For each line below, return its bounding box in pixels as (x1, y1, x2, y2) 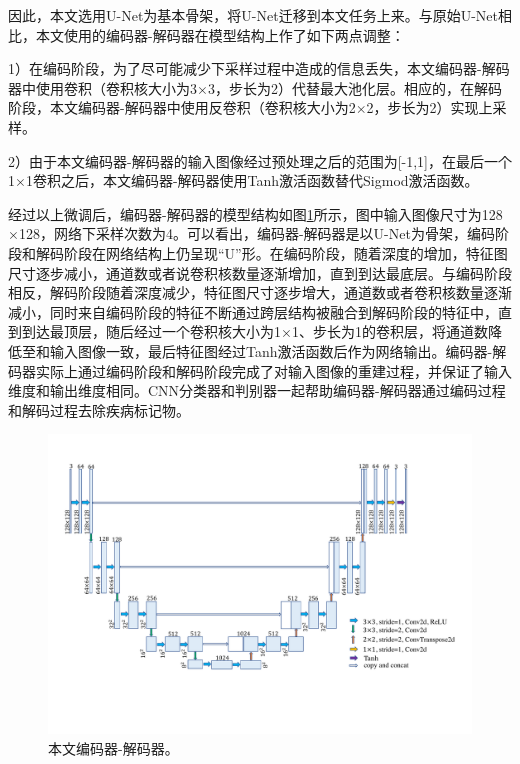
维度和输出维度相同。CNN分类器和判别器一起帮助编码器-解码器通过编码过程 (8, 380, 506, 401)
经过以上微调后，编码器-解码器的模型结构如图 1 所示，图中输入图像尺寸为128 (8, 203, 503, 224)
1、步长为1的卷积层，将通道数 (291, 321, 488, 342)
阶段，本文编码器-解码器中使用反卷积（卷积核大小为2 (8, 97, 356, 118)
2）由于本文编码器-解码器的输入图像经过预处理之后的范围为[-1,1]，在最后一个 (8, 150, 512, 171)
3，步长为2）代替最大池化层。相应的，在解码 (207, 77, 502, 98)
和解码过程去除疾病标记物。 (8, 399, 190, 420)
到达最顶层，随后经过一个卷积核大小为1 (21, 321, 281, 342)
